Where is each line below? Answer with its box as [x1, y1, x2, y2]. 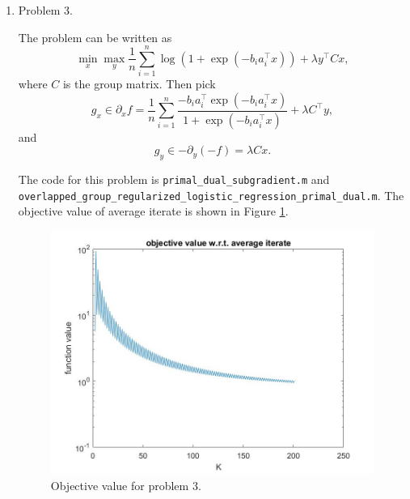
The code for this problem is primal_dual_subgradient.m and [18, 171, 330, 188]
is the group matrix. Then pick [62, 75, 216, 92]
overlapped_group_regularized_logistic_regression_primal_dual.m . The [18, 186, 404, 203]
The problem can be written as [18, 28, 172, 45]
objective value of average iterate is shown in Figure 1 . [18, 203, 289, 220]
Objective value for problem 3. [50, 476, 201, 493]
